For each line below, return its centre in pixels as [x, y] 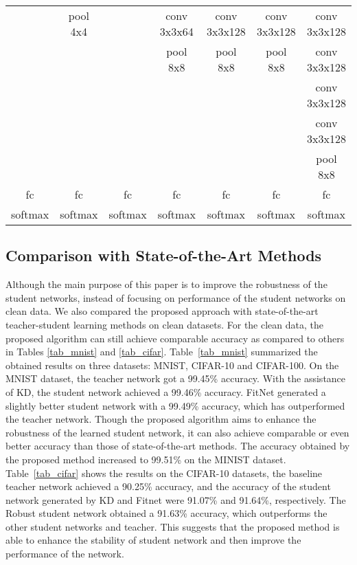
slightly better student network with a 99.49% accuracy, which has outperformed [175, 405]
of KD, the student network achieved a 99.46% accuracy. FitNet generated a [166, 391]
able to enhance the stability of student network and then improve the [153, 540]
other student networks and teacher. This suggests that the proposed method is [173, 526]
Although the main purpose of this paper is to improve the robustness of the [166, 284]
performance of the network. [65, 554]
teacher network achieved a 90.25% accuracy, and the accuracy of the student [168, 486]
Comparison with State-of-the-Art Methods [164, 255]
